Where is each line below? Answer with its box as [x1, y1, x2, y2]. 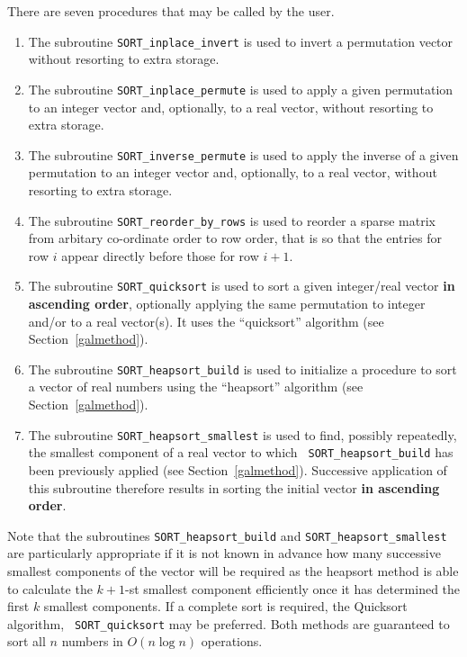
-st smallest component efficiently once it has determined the [124, 579, 461, 598]
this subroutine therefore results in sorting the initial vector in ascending [28, 478, 440, 497]
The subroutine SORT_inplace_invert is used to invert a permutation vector [28, 31, 454, 50]
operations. [201, 632, 263, 651]
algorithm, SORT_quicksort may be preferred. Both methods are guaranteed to [7, 614, 450, 633]
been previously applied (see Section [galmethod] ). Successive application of [28, 460, 447, 479]
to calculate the [7, 579, 93, 598]
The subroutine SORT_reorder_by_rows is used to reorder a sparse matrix [28, 211, 436, 229]
